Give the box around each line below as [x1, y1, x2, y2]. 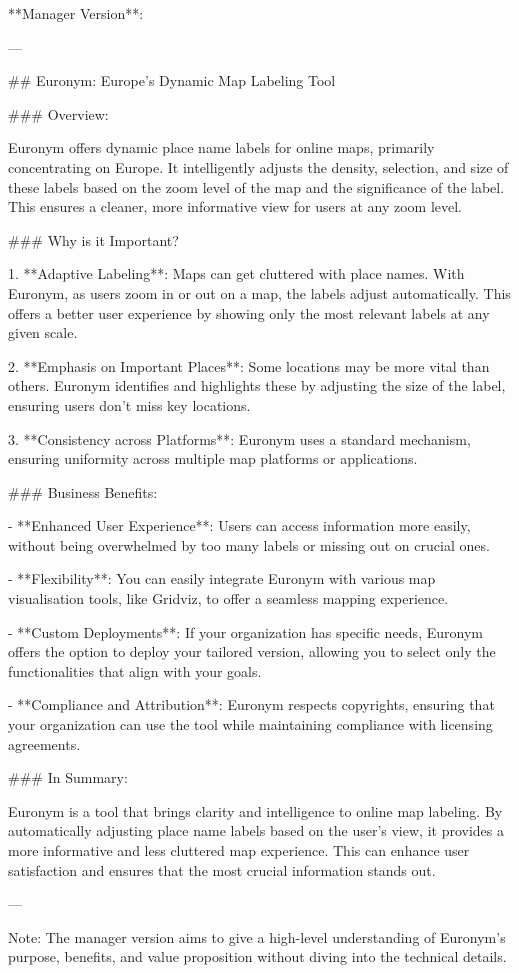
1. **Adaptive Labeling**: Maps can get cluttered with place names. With [8, 263, 465, 284]
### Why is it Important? [8, 229, 179, 250]
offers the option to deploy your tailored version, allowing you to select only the [8, 641, 496, 662]
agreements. [8, 733, 81, 754]
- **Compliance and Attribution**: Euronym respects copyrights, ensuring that [8, 694, 495, 715]
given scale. [8, 322, 78, 343]
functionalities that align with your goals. [8, 660, 262, 681]
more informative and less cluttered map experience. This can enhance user [8, 840, 470, 860]
